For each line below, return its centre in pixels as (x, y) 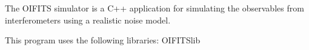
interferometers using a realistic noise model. (88, 20)
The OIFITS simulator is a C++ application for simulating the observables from (154, 8)
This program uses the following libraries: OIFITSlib (103, 40)
